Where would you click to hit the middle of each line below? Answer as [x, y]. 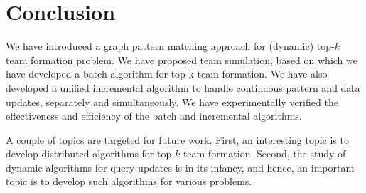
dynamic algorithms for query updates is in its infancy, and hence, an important [181, 167]
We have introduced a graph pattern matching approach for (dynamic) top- [170, 46]
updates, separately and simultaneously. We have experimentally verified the [172, 101]
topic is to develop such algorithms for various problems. [129, 181]
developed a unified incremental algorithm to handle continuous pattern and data [183, 87]
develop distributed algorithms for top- [90, 153]
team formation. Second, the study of [264, 153]
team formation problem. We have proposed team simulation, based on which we [182, 59]
